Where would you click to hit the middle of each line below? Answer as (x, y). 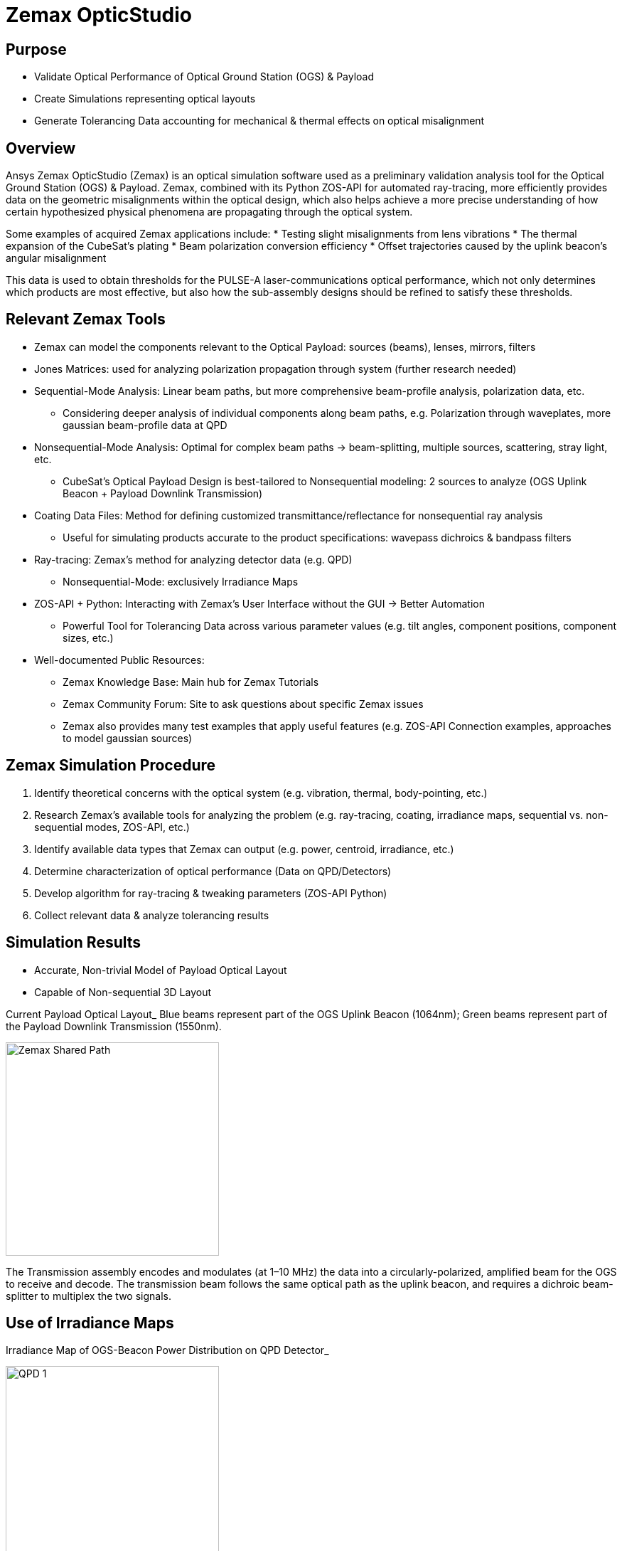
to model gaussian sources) (128, 738)
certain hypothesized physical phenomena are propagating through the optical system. (209, 212)
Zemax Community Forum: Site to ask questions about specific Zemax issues (243, 704)
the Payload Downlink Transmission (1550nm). (114, 1026)
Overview (41, 148)
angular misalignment (56, 258)
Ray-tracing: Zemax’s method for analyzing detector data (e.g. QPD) (193, 559)
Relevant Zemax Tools (86, 319)
